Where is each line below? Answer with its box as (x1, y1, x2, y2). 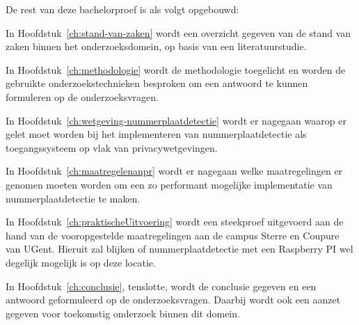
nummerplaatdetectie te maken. (6, 191, 141, 205)
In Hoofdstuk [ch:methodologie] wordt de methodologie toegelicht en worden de (6, 62, 346, 77)
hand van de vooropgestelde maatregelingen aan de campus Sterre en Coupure (6, 228, 340, 242)
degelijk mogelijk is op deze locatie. (6, 255, 156, 269)
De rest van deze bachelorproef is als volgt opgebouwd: (6, 2, 239, 16)
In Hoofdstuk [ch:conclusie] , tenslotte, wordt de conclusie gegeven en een (6, 278, 317, 293)
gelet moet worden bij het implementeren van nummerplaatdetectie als (6, 127, 307, 141)
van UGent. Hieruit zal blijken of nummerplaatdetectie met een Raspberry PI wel (6, 241, 353, 256)
